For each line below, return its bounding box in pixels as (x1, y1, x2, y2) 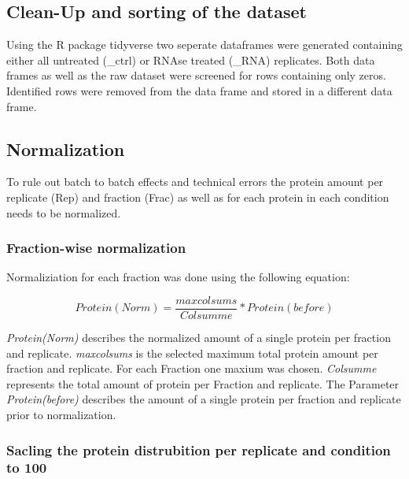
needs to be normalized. (6, 204, 121, 221)
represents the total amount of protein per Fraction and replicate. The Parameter (6, 375, 400, 392)
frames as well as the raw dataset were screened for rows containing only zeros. (6, 67, 386, 84)
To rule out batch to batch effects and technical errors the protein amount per (6, 173, 384, 190)
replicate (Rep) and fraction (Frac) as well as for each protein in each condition (6, 188, 389, 205)
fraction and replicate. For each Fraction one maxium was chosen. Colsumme (6, 360, 377, 377)
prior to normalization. (6, 407, 116, 422)
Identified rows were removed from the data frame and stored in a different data (6, 82, 392, 98)
